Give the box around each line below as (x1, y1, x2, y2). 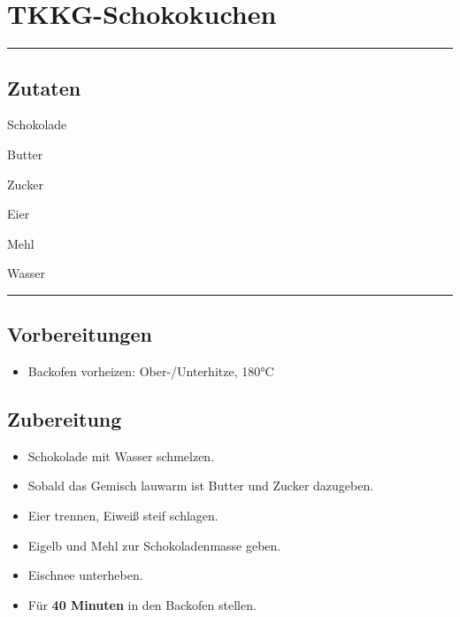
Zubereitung (7, 405, 122, 433)
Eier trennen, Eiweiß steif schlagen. (27, 506, 218, 525)
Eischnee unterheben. (27, 566, 143, 584)
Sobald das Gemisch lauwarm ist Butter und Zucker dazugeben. (27, 476, 374, 495)
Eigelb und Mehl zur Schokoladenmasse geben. (27, 536, 281, 554)
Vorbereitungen (7, 320, 152, 348)
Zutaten (7, 73, 81, 101)
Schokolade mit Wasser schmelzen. (27, 446, 215, 465)
